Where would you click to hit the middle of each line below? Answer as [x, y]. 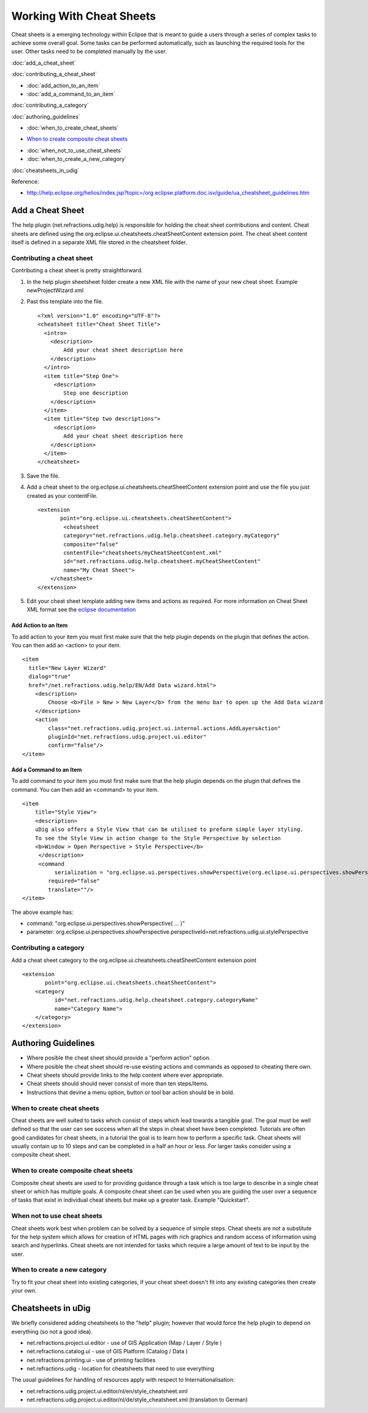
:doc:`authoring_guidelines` [46, 116]
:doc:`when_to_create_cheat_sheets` [73, 128]
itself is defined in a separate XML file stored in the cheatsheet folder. [99, 242]
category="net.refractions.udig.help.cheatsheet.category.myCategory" [172, 536]
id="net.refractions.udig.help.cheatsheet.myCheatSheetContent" [162, 561]
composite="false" [91, 544]
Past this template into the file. [65, 302]
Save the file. [43, 476]
